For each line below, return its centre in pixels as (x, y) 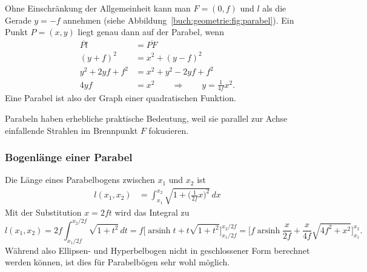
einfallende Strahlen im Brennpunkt (71, 130)
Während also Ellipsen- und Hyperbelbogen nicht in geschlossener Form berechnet (157, 250)
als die (274, 8)
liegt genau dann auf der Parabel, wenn (151, 32)
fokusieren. (169, 130)
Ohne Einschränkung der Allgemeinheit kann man (98, 8)
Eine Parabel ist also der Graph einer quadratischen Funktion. (121, 98)
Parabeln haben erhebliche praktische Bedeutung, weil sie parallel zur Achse (146, 118)
